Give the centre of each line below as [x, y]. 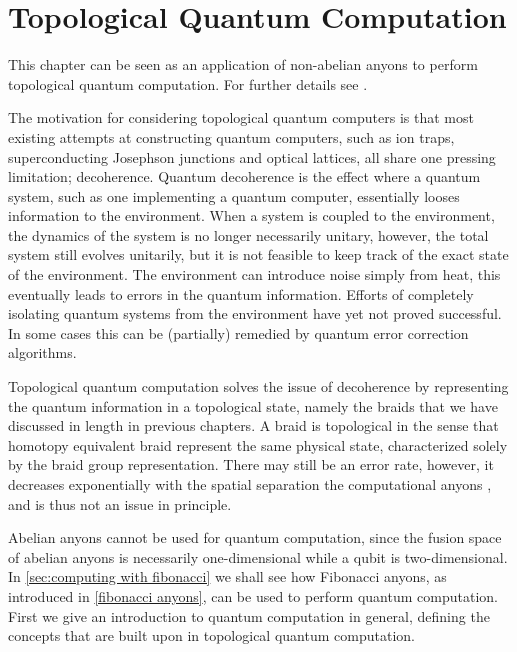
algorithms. [42, 352]
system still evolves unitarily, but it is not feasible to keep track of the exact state [258, 254]
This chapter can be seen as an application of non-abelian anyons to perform [243, 64]
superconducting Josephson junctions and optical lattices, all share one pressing [252, 156]
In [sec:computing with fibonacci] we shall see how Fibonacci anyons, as [227, 576]
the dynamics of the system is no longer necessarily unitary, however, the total [248, 234]
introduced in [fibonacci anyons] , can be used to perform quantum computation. [253, 595]
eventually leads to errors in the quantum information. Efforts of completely [241, 293]
